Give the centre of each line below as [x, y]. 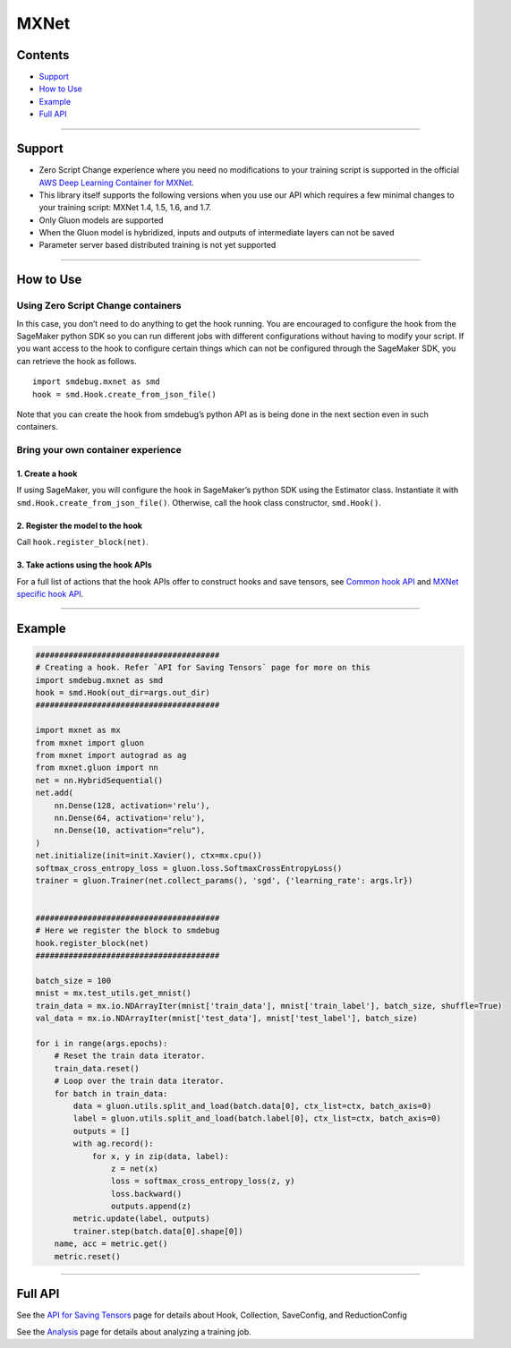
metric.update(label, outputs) [141, 1219]
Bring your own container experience [99, 450]
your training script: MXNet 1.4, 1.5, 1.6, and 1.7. [125, 208]
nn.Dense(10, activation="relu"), [130, 831]
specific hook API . [50, 593]
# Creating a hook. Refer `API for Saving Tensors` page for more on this [203, 668]
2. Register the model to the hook [80, 525]
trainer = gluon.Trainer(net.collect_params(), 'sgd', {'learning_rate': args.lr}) [224, 880]
